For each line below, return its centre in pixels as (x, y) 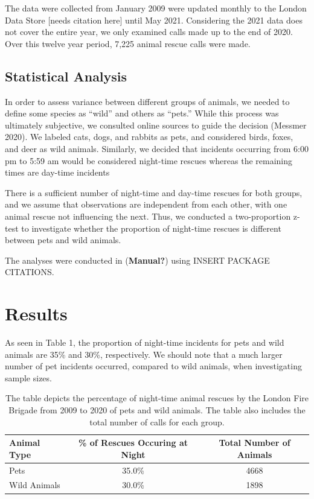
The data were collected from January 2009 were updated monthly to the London (156, 8)
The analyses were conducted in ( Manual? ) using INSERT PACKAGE (137, 260)
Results (36, 313)
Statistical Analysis (66, 76)
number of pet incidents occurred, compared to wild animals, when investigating (153, 366)
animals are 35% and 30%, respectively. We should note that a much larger (144, 354)
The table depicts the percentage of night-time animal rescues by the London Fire (157, 398)
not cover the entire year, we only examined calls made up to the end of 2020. (149, 32)
